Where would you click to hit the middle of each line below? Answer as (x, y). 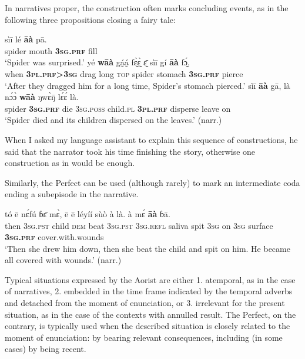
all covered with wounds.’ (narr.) (63, 260)
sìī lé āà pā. (26, 39)
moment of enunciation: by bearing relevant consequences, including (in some (144, 337)
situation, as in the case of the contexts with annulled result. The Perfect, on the (150, 314)
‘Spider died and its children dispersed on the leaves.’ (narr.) (113, 120)
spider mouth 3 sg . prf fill (51, 50)
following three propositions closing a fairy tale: (90, 19)
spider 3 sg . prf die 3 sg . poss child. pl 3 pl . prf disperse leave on (118, 108)
